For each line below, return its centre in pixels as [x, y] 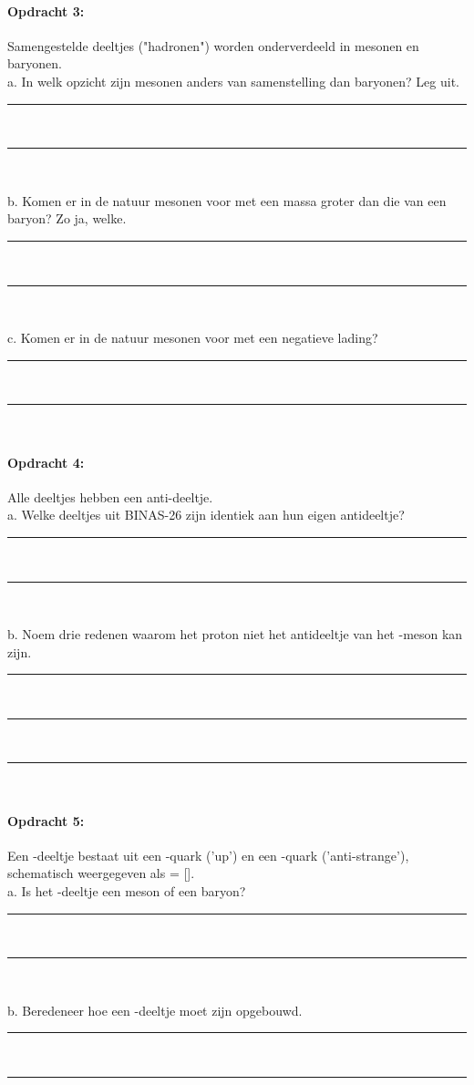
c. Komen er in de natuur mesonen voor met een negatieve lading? [193, 338]
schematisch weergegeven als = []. [101, 873]
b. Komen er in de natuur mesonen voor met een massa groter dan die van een [227, 200]
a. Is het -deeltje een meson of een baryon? [127, 891]
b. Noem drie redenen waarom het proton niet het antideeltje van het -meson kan [235, 634]
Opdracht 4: [46, 462]
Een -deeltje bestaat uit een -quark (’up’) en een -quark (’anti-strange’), [208, 855]
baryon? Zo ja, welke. [67, 218]
